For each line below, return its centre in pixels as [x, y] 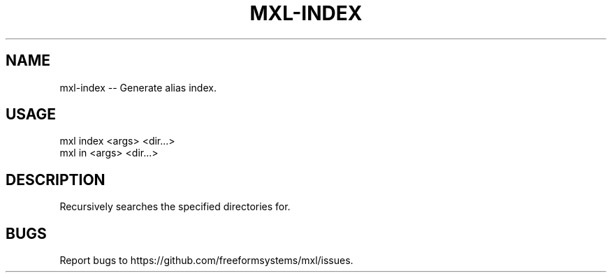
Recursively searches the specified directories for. [175, 207]
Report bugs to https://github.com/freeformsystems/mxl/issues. [206, 261]
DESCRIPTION [56, 180]
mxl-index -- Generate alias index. [138, 87]
